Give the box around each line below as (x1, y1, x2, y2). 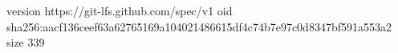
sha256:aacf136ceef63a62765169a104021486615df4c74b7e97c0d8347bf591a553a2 (6, 18, 392, 35)
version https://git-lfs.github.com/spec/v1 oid (6, 2, 233, 18)
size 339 (6, 34, 45, 51)
